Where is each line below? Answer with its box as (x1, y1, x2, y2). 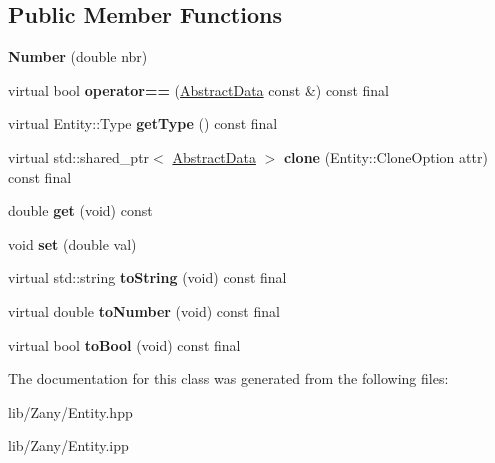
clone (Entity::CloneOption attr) (283, 146, 488, 167)
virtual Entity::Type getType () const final (8, 113, 278, 134)
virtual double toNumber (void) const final (8, 300, 280, 321)
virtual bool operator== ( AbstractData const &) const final (8, 79, 389, 100)
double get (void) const (8, 200, 153, 221)
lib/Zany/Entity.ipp (8, 435, 129, 456)
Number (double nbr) (8, 46, 148, 67)
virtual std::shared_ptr (8, 146, 150, 167)
